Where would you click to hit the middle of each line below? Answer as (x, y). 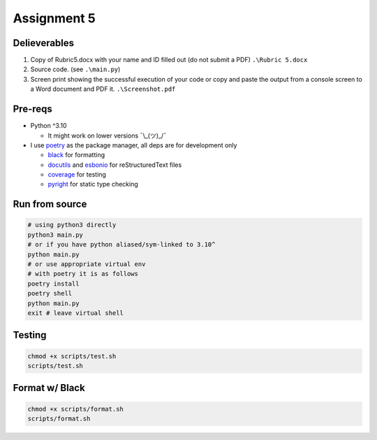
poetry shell (50, 294)
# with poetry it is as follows (83, 274)
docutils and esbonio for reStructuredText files (115, 165)
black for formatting (76, 155)
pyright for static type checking (93, 184)
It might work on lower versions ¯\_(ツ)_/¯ (107, 135)
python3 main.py (56, 235)
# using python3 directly (72, 225)
